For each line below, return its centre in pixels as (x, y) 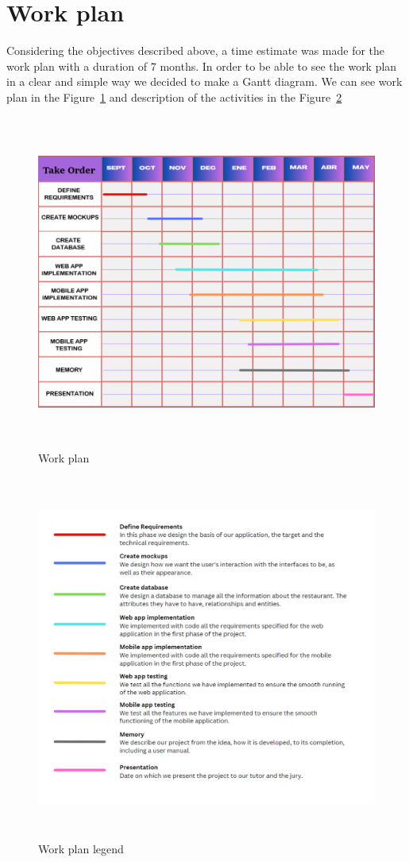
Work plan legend (81, 848)
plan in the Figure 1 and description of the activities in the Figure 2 (174, 97)
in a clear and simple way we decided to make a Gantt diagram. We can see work (204, 81)
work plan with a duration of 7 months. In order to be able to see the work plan (202, 66)
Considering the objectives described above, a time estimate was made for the (196, 50)
